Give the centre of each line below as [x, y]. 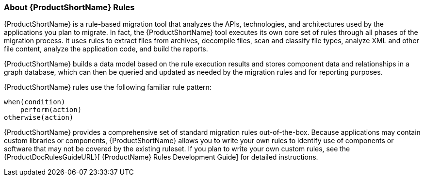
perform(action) [51, 110]
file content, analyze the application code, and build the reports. [106, 49]
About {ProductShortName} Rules [69, 7]
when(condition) [35, 102]
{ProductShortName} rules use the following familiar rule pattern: [108, 87]
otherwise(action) [39, 118]
